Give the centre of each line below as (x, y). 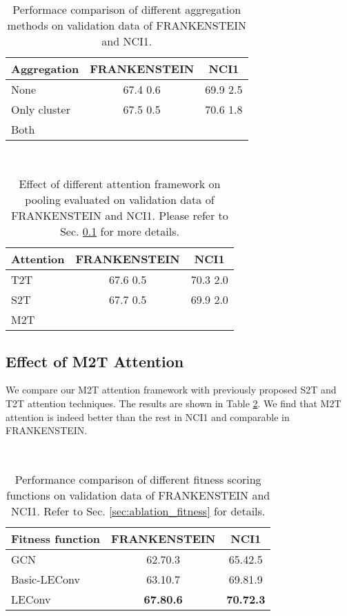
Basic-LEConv (46, 579)
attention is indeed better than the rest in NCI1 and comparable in (148, 417)
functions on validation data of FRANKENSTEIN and (138, 495)
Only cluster (41, 109)
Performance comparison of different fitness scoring (138, 480)
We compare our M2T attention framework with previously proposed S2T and (171, 390)
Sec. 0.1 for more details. (119, 232)
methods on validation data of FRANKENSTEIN (127, 25)
